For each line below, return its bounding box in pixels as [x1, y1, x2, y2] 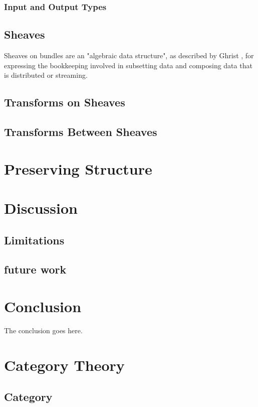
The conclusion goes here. [4, 325, 83, 335]
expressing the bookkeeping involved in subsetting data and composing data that [4, 60, 252, 70]
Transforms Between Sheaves [4, 124, 157, 139]
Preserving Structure [4, 158, 152, 179]
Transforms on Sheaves [4, 94, 125, 110]
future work [4, 261, 67, 277]
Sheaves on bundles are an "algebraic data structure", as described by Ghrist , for [4, 50, 254, 61]
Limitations [4, 232, 65, 247]
